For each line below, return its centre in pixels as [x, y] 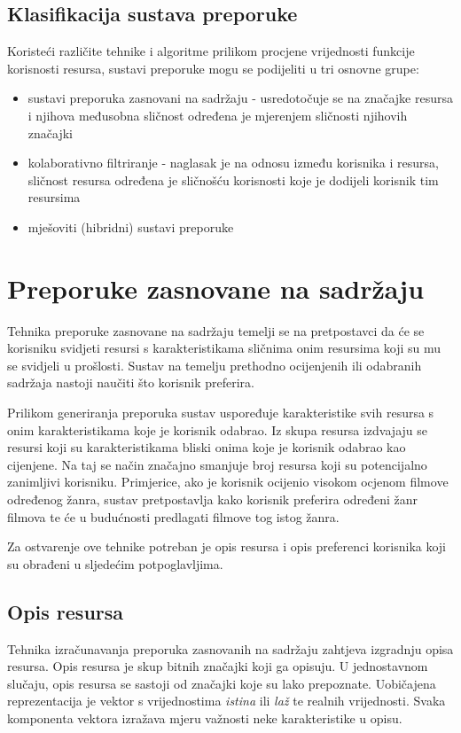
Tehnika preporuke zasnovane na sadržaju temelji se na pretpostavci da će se [216, 330]
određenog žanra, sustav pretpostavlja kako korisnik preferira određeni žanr [213, 499]
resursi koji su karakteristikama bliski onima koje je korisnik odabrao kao [207, 447]
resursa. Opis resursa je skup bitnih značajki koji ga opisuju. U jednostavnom [218, 666]
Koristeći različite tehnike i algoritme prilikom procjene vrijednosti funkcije [211, 51]
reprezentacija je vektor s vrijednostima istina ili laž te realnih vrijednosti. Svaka [227, 701]
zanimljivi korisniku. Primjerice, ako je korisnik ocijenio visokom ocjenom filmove [228, 482]
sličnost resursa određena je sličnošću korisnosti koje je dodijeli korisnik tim [233, 179]
